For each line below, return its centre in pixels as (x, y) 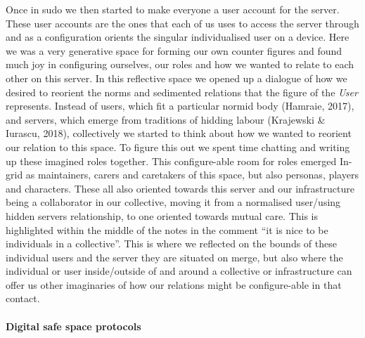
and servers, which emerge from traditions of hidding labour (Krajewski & (166, 119)
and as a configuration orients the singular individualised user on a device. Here (178, 37)
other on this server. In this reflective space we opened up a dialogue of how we (177, 78)
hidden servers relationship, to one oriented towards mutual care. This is (162, 215)
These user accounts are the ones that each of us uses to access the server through (182, 23)
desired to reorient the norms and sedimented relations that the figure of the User (182, 92)
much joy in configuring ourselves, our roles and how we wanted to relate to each (180, 64)
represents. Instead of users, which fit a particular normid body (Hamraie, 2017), (180, 106)
